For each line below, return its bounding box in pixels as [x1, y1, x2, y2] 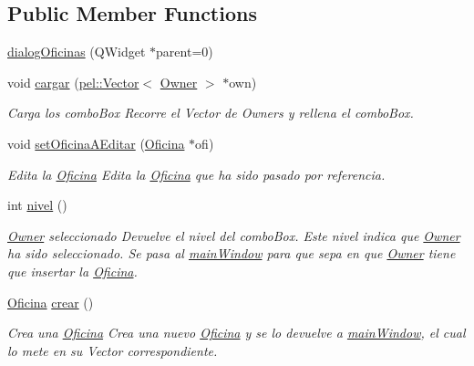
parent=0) [156, 42, 213, 61]
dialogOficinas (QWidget [7, 42, 146, 61]
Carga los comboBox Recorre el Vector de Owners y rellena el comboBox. [7, 103, 414, 122]
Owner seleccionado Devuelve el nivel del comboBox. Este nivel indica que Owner [7, 225, 460, 245]
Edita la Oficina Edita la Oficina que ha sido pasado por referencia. [7, 164, 386, 183]
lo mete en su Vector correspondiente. [7, 340, 218, 360]
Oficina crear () [7, 292, 94, 311]
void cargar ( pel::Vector [7, 72, 139, 91]
